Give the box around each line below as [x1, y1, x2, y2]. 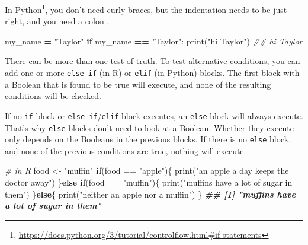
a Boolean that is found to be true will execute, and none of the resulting [5, 78, 271, 90]
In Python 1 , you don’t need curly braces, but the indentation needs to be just [5, 2, 287, 15]
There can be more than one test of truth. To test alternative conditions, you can [5, 55, 300, 67]
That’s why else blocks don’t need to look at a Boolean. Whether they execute [5, 121, 294, 133]
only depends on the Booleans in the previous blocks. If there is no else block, [5, 133, 291, 145]
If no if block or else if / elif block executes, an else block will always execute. [5, 109, 303, 122]
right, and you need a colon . [5, 15, 110, 27]
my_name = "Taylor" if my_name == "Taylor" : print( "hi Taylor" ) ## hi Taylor [5, 34, 303, 47]
